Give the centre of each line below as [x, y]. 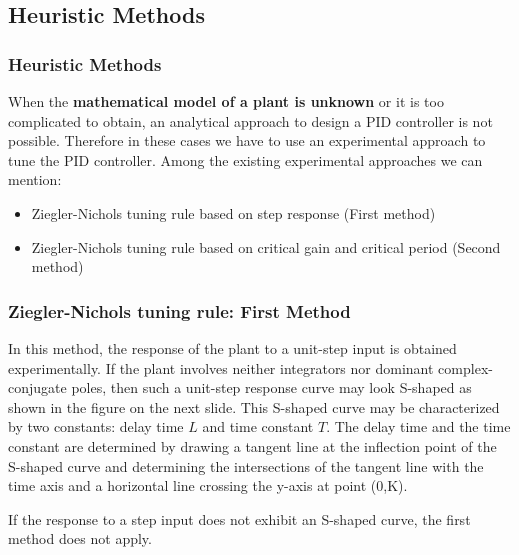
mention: [35, 179]
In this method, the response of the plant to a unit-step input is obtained [232, 347]
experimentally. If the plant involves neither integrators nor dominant [221, 367]
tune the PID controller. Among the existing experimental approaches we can [245, 159]
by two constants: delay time [96, 426]
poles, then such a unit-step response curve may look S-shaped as [271, 387]
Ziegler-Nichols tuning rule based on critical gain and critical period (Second [266, 246]
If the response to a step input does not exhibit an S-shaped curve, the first [239, 518]
